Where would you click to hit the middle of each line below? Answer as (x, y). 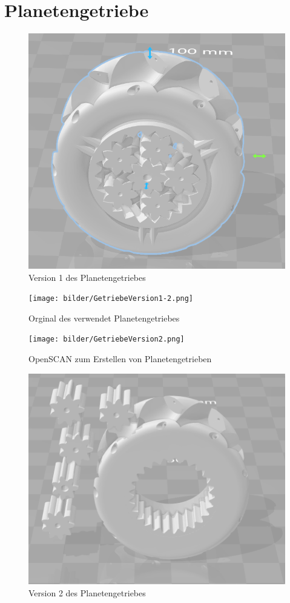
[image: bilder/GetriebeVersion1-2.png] (111, 299)
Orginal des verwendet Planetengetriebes (104, 318)
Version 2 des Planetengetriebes (87, 592)
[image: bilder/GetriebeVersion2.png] (107, 339)
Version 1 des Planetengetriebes (87, 277)
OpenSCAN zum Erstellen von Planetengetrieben (120, 359)
